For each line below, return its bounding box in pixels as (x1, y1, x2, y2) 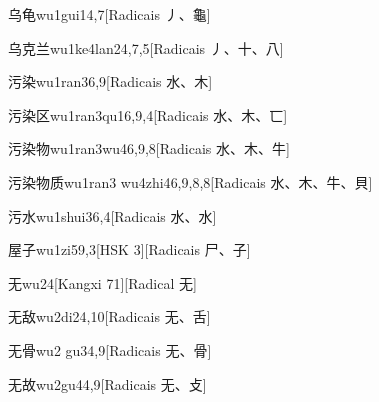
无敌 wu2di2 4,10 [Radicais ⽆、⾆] (8, 306, 211, 327)
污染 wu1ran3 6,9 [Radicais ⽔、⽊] (8, 71, 213, 92)
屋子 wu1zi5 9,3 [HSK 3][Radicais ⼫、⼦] (8, 239, 251, 260)
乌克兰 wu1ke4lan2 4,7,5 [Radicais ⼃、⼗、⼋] (8, 37, 284, 58)
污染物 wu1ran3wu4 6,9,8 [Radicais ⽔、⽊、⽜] (8, 138, 290, 159)
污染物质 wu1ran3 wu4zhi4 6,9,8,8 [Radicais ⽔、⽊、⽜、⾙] (8, 171, 373, 192)
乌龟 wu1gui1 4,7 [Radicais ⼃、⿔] (8, 4, 211, 24)
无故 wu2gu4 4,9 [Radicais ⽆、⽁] (8, 373, 207, 394)
